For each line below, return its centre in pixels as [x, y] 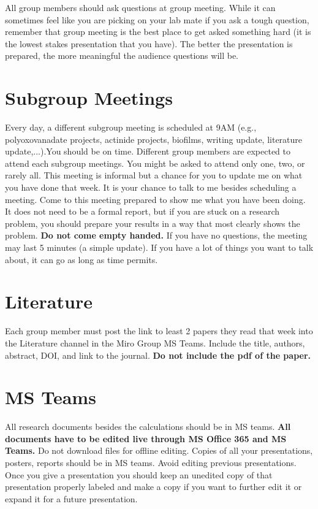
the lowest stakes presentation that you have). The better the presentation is [149, 43]
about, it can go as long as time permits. [81, 259]
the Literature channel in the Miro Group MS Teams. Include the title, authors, [155, 343]
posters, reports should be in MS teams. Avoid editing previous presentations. [151, 463]
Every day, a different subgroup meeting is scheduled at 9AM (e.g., [131, 127]
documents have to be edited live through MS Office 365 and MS [146, 438]
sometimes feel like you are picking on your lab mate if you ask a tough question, [157, 19]
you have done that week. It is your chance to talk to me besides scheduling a [151, 187]
